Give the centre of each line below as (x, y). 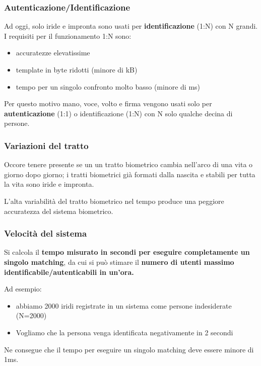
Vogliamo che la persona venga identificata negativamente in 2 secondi (124, 332)
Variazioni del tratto (46, 145)
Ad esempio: (23, 289)
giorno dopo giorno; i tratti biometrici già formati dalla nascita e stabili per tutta (130, 174)
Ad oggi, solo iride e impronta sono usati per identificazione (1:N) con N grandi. (131, 26)
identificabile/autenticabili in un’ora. (69, 272)
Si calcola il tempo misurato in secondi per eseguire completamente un (127, 252)
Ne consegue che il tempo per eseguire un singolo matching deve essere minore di (129, 349)
